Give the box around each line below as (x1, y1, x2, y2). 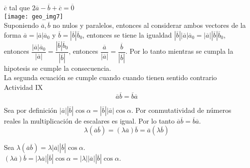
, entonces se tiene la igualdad (82, 29, 172, 40)
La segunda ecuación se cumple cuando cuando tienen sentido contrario (4, 72, 217, 83)
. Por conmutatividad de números (131, 105, 231, 115)
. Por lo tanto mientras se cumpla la (125, 46, 233, 56)
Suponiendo (4, 20, 39, 30)
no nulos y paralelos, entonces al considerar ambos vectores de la (53, 20, 246, 30)
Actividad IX (4, 82, 43, 92)
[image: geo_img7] (4, 13, 63, 20)
